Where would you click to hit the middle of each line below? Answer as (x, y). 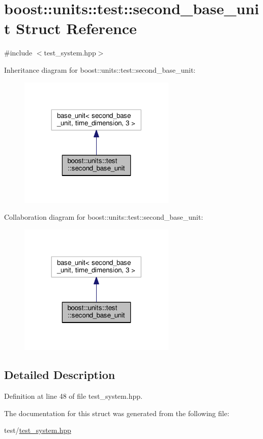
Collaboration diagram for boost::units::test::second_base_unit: (104, 217)
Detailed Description (60, 375)
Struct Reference (76, 28)
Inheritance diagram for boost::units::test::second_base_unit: (100, 69)
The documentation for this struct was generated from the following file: (117, 413)
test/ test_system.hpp (38, 430)
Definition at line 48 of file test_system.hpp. (73, 396)
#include (18, 53)
